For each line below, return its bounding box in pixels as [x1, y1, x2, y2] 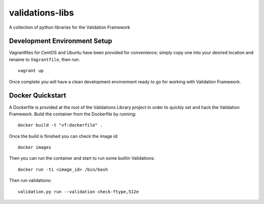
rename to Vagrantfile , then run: [9, 56, 80, 62]
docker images [18, 145, 51, 150]
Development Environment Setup [9, 37, 112, 45]
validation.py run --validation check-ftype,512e [18, 189, 139, 194]
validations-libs [9, 7, 74, 18]
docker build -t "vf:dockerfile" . [18, 122, 103, 128]
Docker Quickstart [9, 92, 66, 100]
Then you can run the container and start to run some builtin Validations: [9, 155, 155, 161]
